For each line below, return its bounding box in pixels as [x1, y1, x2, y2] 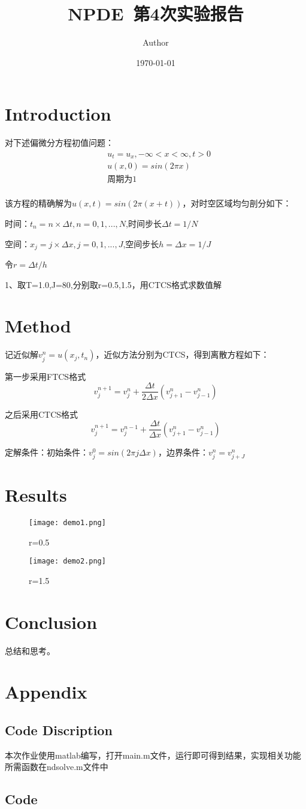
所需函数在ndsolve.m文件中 [5, 760, 108, 773]
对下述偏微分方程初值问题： [5, 136, 114, 149]
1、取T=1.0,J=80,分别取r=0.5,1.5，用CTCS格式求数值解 [5, 278, 222, 290]
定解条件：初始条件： [5, 445, 89, 458]
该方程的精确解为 [5, 197, 72, 209]
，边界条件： [157, 445, 208, 458]
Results [5, 483, 67, 507]
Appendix [5, 679, 87, 704]
